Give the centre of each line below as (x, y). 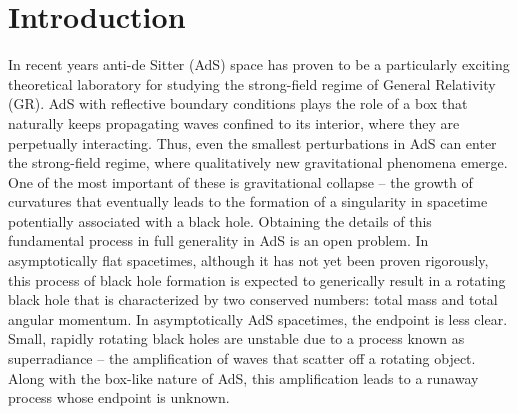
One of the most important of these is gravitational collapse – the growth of (240, 181)
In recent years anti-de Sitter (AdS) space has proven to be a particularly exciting (259, 64)
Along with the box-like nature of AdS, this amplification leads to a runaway (243, 377)
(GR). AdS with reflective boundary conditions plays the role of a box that (238, 103)
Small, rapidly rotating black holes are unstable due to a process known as (236, 338)
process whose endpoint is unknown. (119, 397)
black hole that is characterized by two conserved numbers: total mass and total (253, 299)
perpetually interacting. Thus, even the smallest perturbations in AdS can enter (252, 142)
